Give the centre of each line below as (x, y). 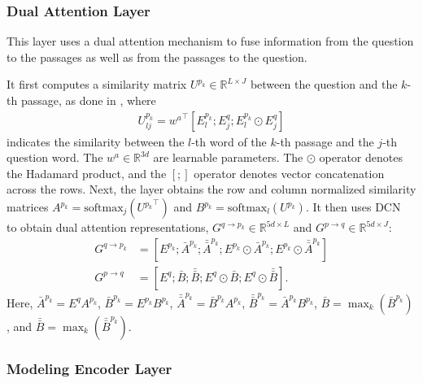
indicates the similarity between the (96, 141)
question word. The (55, 157)
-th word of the (229, 141)
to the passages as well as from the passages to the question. (157, 57)
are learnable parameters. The (228, 157)
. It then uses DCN (353, 207)
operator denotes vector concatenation (289, 173)
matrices (28, 207)
